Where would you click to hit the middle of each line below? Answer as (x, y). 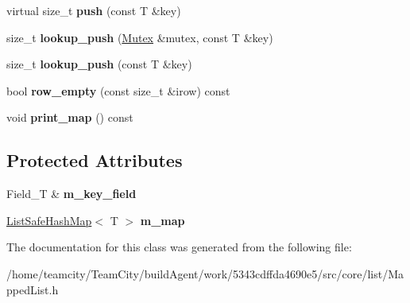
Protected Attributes (95, 160)
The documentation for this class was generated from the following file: (179, 247)
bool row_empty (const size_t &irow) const (118, 90)
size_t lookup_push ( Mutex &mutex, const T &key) (140, 37)
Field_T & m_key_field (72, 194)
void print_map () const (70, 117)
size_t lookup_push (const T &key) (99, 64)
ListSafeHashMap (49, 220)
